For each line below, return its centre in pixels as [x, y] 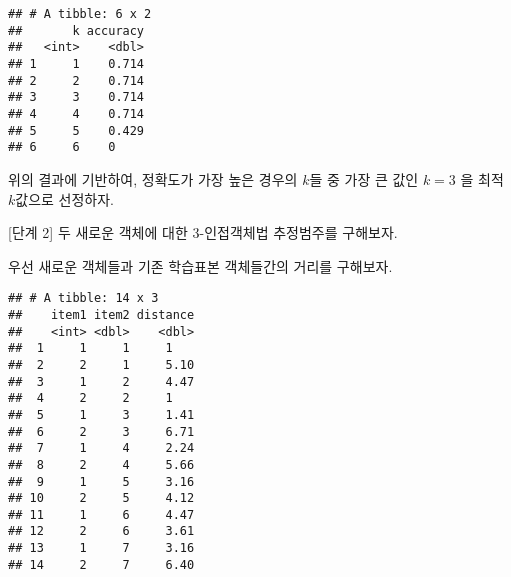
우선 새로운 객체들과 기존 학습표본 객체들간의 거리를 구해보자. [200, 265]
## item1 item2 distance [101, 314]
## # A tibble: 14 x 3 [83, 298]
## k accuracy [76, 30]
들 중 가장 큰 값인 [364, 178]
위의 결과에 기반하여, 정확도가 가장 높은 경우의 [153, 178]
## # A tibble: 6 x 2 [80, 14]
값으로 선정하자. [65, 198]
